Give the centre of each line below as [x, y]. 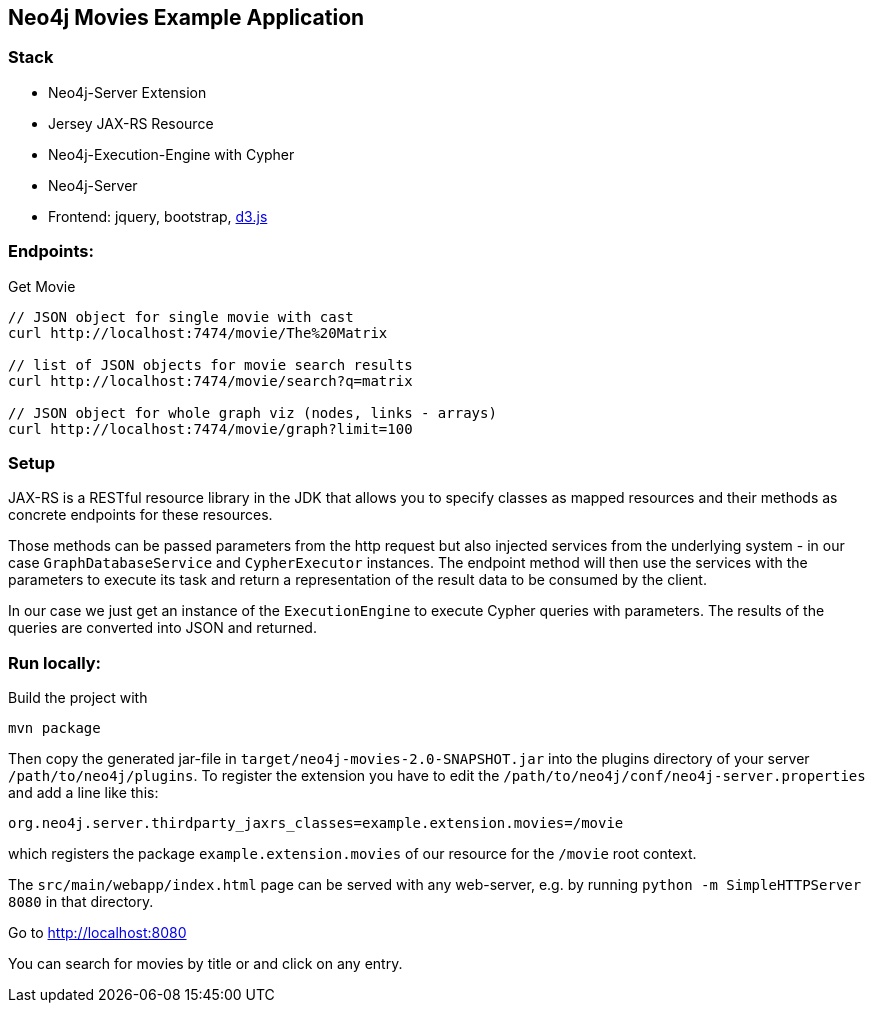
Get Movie [42, 286]
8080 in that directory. [81, 902]
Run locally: [55, 662]
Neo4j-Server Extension [127, 92]
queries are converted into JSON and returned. [162, 628]
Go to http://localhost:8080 [97, 933]
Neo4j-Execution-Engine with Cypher [171, 154]
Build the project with [78, 698]
